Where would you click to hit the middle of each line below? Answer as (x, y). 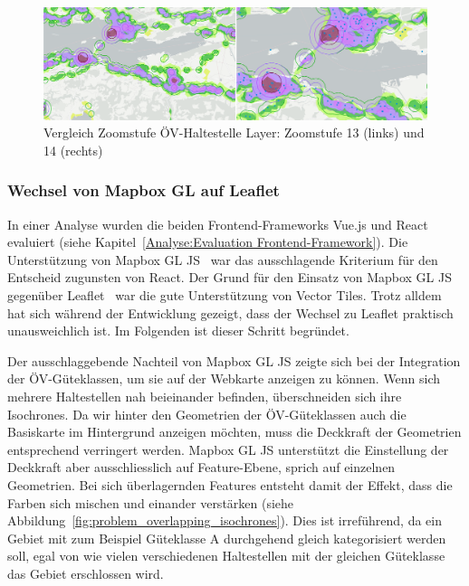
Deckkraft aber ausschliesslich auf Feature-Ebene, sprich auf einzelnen (201, 467)
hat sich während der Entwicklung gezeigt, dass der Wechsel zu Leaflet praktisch (230, 312)
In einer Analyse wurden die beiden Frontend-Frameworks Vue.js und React (218, 224)
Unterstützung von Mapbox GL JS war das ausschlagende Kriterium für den (223, 259)
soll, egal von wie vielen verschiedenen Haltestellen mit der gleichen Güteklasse (226, 556)
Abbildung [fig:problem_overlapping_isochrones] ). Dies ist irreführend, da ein (225, 520)
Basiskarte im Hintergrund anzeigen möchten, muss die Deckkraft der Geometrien (234, 432)
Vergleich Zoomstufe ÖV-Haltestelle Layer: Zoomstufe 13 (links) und (234, 132)
